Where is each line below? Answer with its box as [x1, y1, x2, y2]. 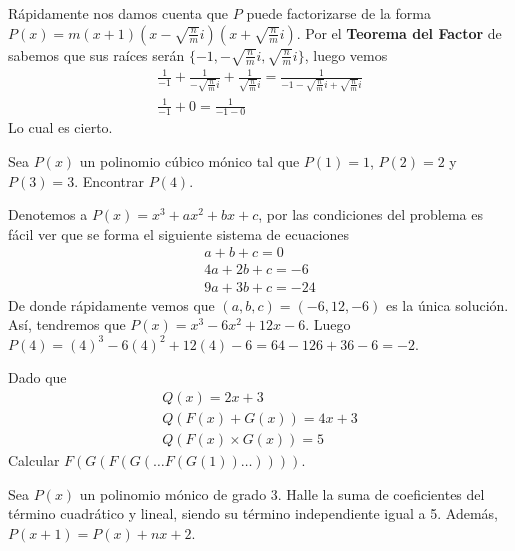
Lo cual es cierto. [8, 117, 113, 138]
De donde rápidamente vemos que [8, 294, 215, 315]
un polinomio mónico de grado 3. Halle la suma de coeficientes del [79, 483, 485, 504]
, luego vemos [304, 44, 388, 65]
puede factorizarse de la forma [246, 3, 431, 23]
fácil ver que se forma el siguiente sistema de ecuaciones [8, 223, 350, 244]
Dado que [8, 367, 67, 388]
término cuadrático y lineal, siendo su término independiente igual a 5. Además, [8, 503, 498, 524]
